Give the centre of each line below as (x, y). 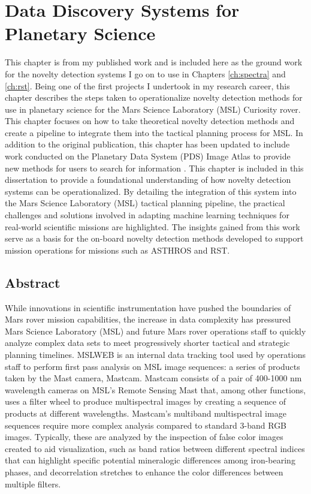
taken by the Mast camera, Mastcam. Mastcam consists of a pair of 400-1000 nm (153, 378)
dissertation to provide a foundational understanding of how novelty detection (148, 180)
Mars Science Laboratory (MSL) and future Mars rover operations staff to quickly (155, 331)
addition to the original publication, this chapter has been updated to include (147, 144)
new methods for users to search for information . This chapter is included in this (154, 168)
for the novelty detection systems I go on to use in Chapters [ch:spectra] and (145, 73)
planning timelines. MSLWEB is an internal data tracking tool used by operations (155, 354)
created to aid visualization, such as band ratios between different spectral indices (155, 448)
